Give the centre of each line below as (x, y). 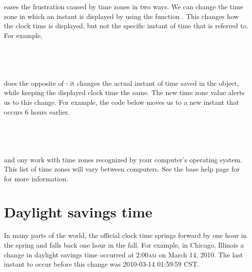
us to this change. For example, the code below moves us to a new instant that (122, 102)
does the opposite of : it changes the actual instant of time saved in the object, (122, 83)
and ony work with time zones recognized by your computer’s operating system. (123, 159)
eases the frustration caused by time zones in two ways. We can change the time (124, 6)
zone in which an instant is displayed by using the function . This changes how (121, 16)
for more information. (36, 178)
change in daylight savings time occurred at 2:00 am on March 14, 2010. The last (124, 254)
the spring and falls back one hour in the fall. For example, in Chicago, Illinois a (124, 245)
